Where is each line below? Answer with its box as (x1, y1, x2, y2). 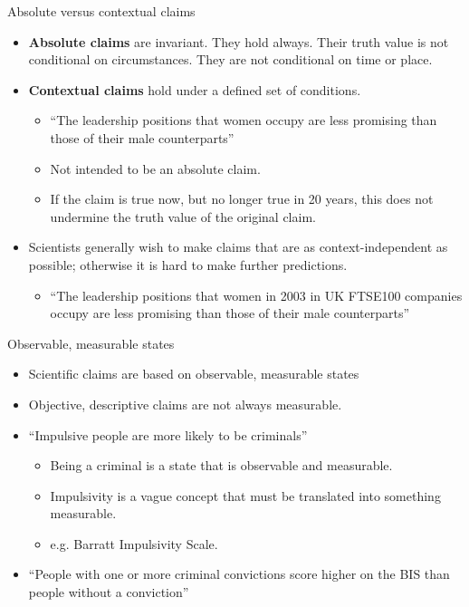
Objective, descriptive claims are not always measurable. (28, 394, 342, 413)
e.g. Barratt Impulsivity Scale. (50, 534, 218, 553)
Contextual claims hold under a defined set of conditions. (28, 80, 361, 99)
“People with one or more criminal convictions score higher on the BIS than (28, 564, 450, 583)
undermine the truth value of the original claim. (50, 207, 316, 226)
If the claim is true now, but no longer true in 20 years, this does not (50, 189, 434, 208)
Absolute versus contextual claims (7, 2, 196, 20)
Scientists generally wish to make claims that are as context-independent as (28, 237, 448, 256)
